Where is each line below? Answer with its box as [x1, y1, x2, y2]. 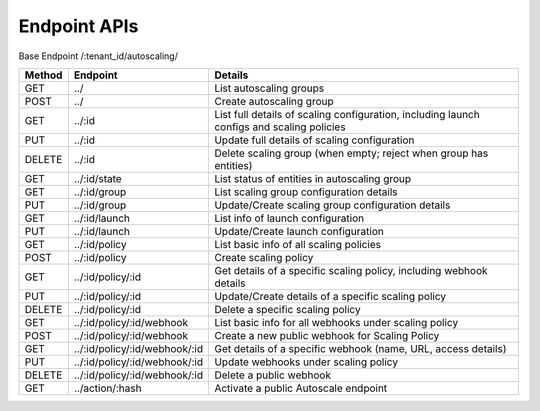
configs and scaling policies [214, 120, 346, 134]
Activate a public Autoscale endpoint [214, 381, 388, 395]
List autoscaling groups [214, 81, 325, 95]
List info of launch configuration [214, 211, 365, 225]
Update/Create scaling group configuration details [214, 198, 451, 212]
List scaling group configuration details [214, 185, 398, 199]
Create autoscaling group [214, 94, 334, 108]
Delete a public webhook [214, 368, 332, 382]
